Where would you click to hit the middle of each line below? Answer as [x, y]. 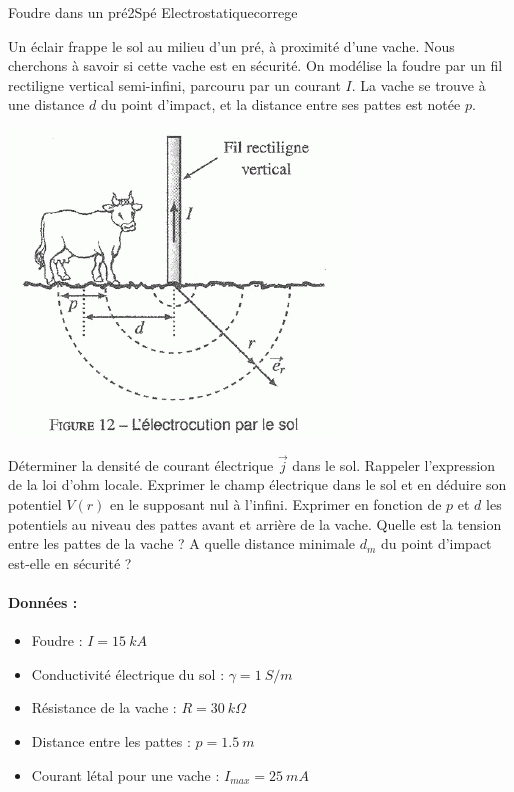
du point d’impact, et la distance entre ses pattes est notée [280, 104]
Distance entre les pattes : [111, 740]
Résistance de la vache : [104, 707]
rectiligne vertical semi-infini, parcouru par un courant [174, 84]
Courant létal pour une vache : [125, 774]
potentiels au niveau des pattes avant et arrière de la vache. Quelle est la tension [255, 523]
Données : [43, 601]
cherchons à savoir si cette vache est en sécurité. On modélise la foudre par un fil [255, 65]
